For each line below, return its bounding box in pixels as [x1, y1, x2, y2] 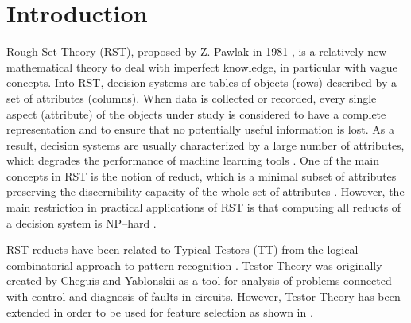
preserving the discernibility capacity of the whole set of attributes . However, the [6, 183, 405, 200]
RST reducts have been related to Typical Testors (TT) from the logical [6, 241, 359, 258]
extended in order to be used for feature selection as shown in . [6, 303, 313, 320]
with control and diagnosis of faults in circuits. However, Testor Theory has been [6, 288, 401, 305]
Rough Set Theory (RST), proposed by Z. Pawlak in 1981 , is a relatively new [6, 43, 387, 60]
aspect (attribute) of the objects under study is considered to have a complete [6, 105, 386, 122]
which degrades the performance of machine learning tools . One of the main [6, 152, 379, 169]
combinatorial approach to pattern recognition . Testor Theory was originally [6, 256, 382, 273]
